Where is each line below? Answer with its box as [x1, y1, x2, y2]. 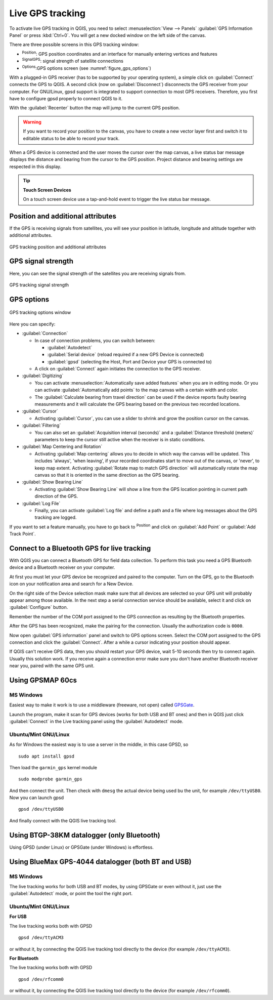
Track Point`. [9, 531, 36, 537]
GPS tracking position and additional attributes [9, 243, 106, 250]
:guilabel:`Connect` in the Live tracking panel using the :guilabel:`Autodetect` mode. [9, 719, 184, 724]
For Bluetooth [9, 955, 39, 962]
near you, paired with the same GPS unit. [9, 663, 95, 669]
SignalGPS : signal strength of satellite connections [22, 57, 124, 64]
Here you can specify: [9, 321, 56, 327]
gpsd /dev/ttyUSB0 [18, 806, 64, 812]
